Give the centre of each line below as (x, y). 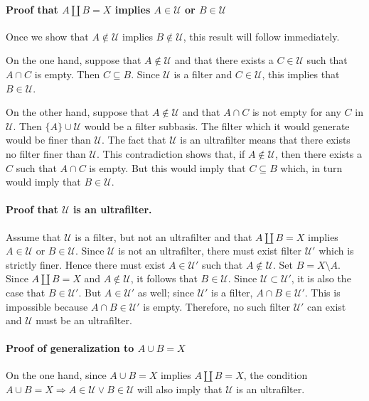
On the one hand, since (56, 375)
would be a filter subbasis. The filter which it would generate (217, 125)
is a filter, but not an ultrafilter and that (164, 236)
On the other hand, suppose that (77, 112)
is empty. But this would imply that (167, 167)
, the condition (276, 375)
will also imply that (180, 389)
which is (336, 251)
